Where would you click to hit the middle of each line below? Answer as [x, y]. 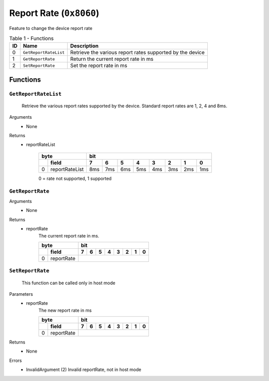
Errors [15, 360]
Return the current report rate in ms [112, 59]
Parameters [21, 294]
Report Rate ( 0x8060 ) [54, 13]
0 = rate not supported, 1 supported [75, 178]
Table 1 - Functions [32, 38]
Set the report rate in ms [99, 66]
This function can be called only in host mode [68, 283]
